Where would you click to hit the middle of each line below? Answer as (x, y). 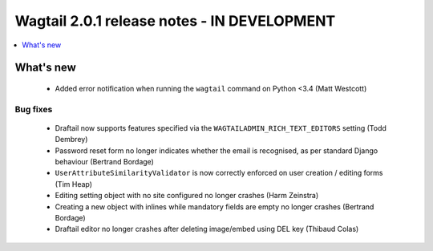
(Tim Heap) (73, 184)
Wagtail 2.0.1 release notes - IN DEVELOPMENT (175, 21)
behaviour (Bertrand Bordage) (104, 162)
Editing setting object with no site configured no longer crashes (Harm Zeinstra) (187, 196)
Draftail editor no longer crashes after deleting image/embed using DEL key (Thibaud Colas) (207, 229)
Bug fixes (34, 109)
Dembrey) (71, 140)
